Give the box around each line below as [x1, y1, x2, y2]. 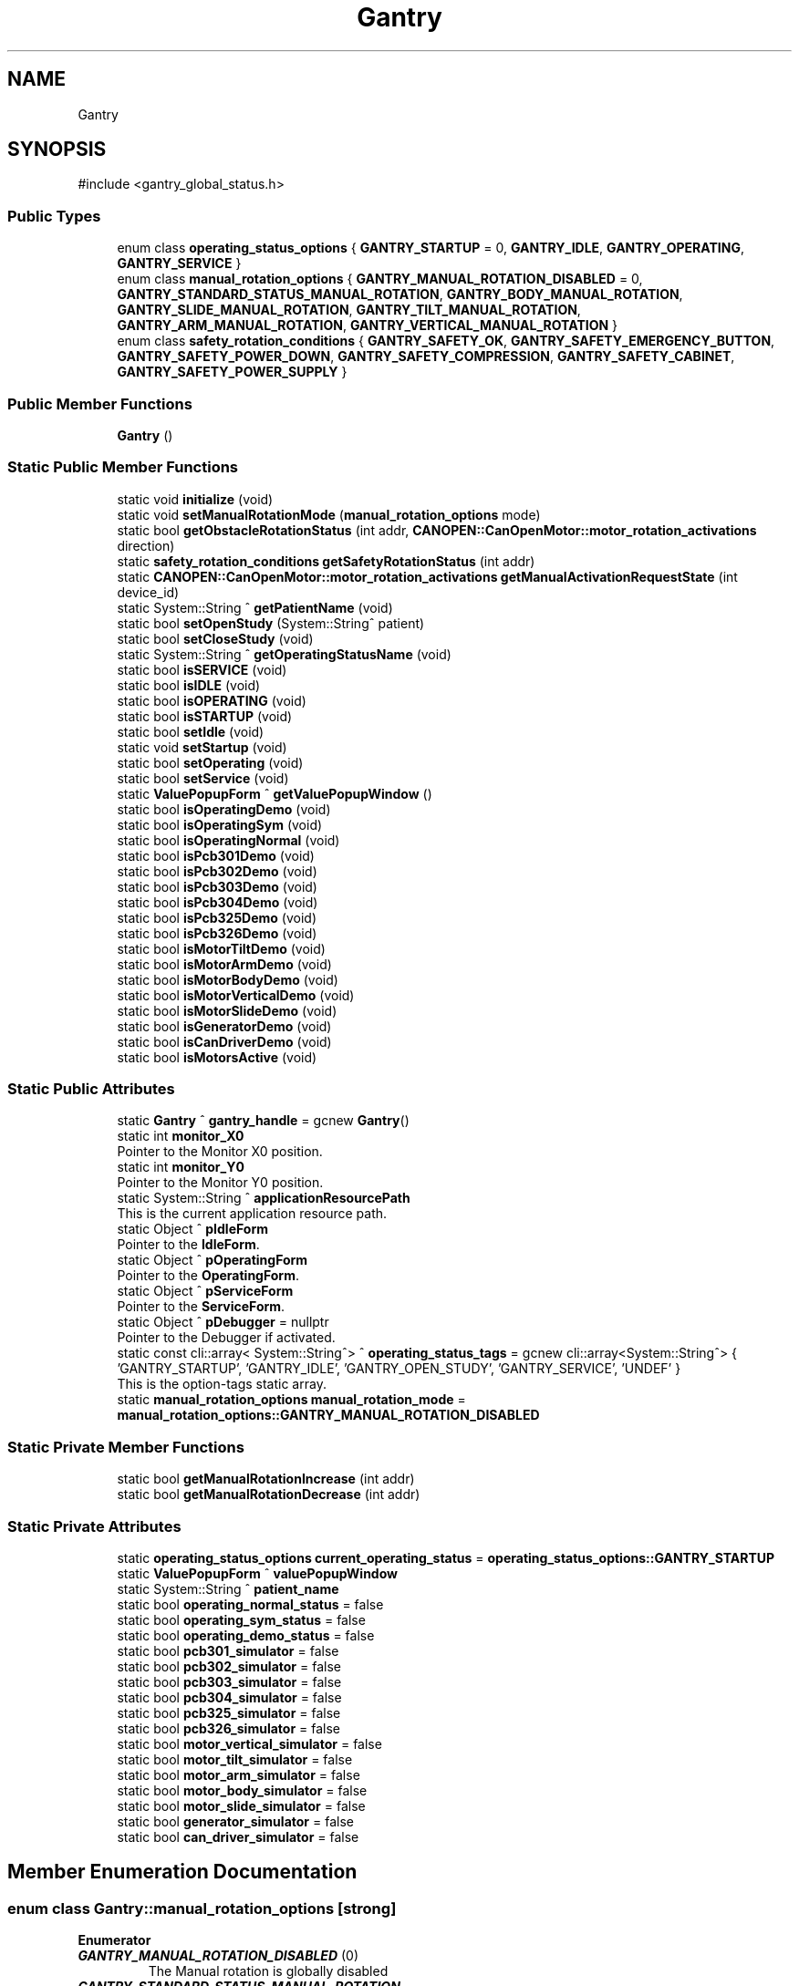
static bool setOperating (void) [117, 754, 304, 771]
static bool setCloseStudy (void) [117, 630, 314, 646]
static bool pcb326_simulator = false [117, 1720, 340, 1736]
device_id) [117, 584, 180, 600]
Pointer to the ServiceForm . [117, 1298, 285, 1315]
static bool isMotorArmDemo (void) [117, 956, 332, 972]
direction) [117, 537, 175, 553]
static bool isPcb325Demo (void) [117, 909, 317, 926]
